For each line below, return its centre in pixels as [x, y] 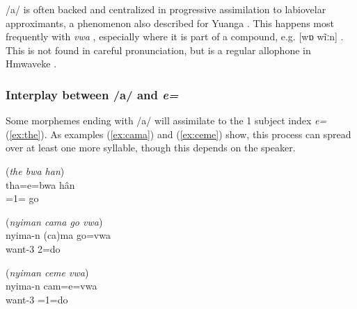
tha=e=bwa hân [40, 184]
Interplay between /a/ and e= [92, 94]
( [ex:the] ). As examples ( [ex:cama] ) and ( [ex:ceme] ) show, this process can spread [178, 134]
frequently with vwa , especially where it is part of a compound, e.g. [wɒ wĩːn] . [175, 36]
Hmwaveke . [31, 64]
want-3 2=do [33, 248]
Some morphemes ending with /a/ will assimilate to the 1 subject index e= [166, 120]
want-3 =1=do [37, 299]
